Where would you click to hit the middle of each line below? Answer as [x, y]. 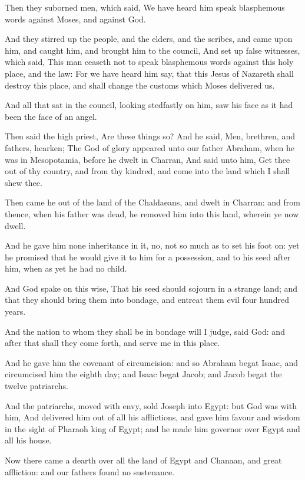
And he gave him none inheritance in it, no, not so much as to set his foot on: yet [152, 245]
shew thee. [24, 182]
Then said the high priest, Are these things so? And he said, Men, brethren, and [150, 136]
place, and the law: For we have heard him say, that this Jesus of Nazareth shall [149, 73]
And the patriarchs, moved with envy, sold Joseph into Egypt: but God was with [151, 405]
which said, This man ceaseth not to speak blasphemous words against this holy [149, 62]
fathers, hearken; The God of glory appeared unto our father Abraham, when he [150, 147]
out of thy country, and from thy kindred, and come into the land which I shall [147, 171]
